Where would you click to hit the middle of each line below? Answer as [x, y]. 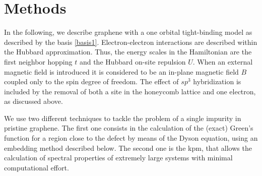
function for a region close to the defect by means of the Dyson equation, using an [131, 138]
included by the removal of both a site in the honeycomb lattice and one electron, [130, 91]
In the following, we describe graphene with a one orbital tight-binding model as [128, 32]
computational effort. [37, 167]
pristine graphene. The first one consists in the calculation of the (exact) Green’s [129, 128]
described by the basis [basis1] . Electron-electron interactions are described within [131, 42]
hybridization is [217, 81]
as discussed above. [34, 101]
